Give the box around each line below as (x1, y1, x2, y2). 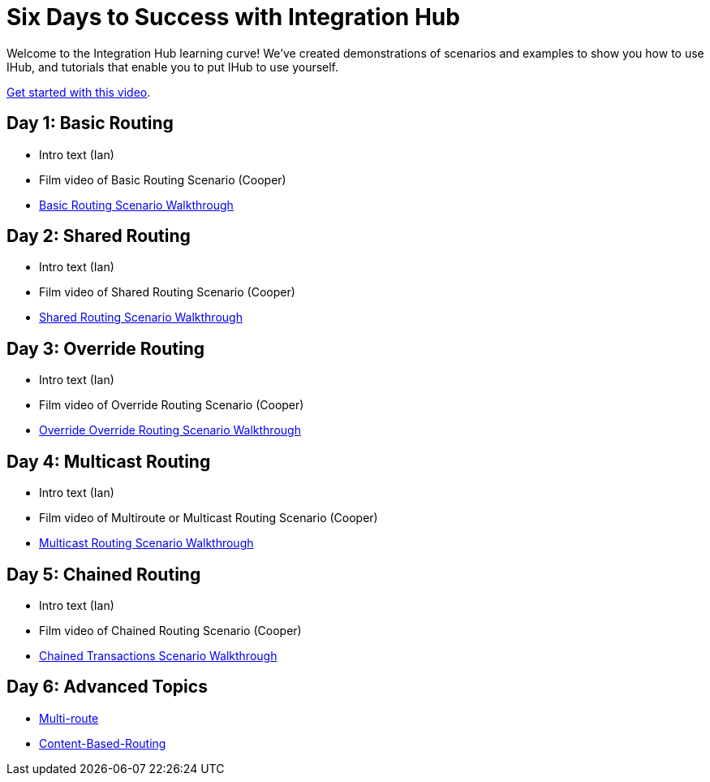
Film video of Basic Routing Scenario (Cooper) (39, 172, 286, 187)
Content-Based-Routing (39, 736, 166, 750)
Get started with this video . (6, 84, 151, 99)
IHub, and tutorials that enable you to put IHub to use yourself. (6, 59, 339, 74)
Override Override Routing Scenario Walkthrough (39, 423, 301, 438)
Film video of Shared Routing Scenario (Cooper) (39, 285, 295, 300)
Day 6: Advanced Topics (6, 676, 208, 698)
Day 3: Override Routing (6, 338, 205, 359)
